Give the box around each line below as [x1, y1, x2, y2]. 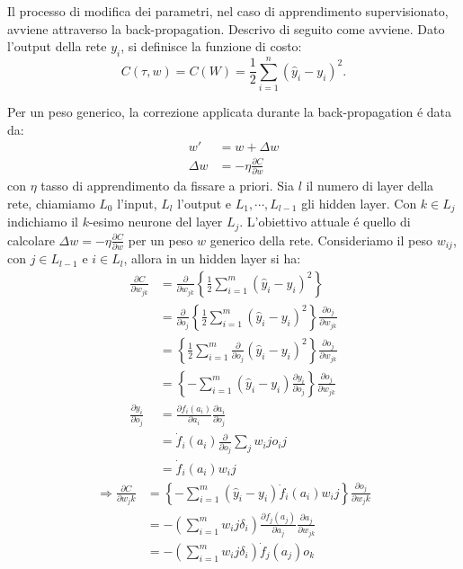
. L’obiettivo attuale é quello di [239, 212, 411, 231]
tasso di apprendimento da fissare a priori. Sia [40, 176, 294, 195]
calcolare [7, 230, 55, 249]
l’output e [177, 193, 232, 212]
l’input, [117, 193, 157, 212]
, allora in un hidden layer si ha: [123, 249, 301, 268]
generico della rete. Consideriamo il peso [209, 230, 432, 249]
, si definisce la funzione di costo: [120, 37, 302, 56]
